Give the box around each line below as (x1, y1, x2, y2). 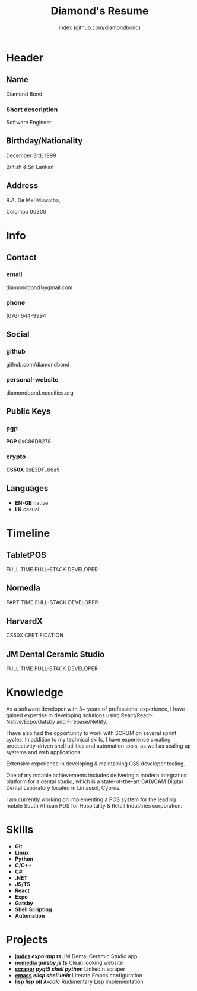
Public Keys (6, 407, 51, 417)
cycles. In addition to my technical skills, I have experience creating (6, 736, 171, 743)
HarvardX (6, 616, 43, 626)
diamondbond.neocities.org (6, 389, 74, 396)
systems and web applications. (6, 749, 82, 755)
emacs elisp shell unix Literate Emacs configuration (14, 971, 142, 979)
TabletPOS (6, 550, 46, 560)
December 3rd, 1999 (6, 152, 56, 159)
